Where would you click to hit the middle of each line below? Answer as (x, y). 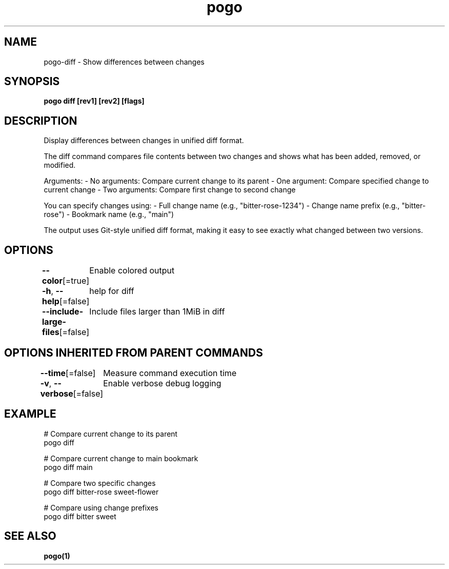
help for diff (112, 291)
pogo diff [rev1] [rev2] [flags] (94, 101)
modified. (60, 165)
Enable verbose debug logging (162, 383)
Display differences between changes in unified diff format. (144, 141)
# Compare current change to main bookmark (121, 458)
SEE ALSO (30, 536)
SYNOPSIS (32, 82)
